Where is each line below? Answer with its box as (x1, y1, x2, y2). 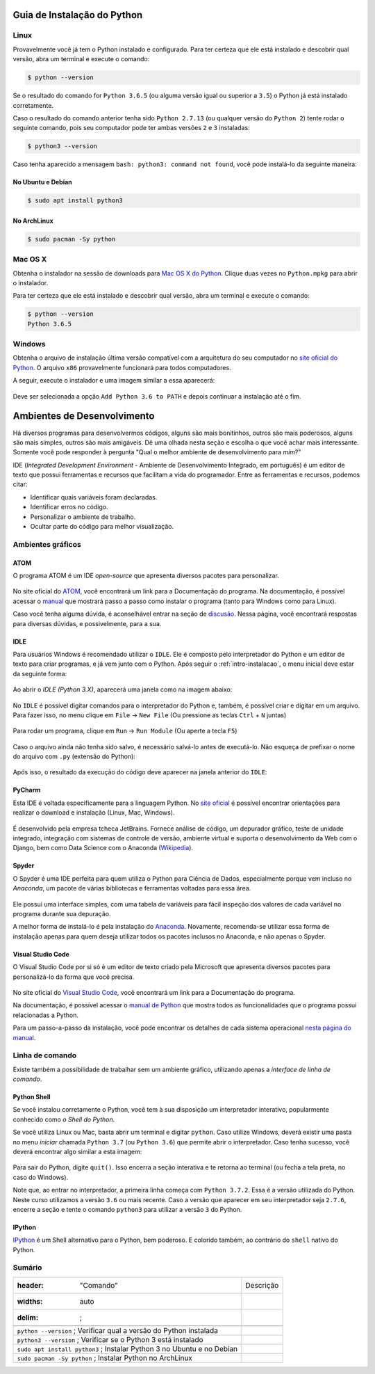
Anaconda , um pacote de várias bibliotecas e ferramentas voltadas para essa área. (12, 884, 251, 893)
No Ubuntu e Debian (12, 178, 72, 186)
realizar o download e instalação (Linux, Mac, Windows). (12, 808, 175, 817)
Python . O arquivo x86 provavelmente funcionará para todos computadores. (12, 363, 232, 372)
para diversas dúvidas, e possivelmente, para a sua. (12, 619, 162, 628)
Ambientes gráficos (12, 539, 81, 549)
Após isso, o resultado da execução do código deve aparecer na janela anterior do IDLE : (12, 768, 267, 776)
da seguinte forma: (12, 669, 67, 678)
